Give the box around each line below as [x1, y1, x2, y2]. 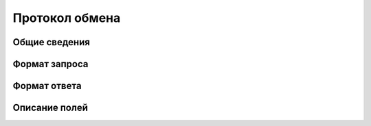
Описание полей [12, 102, 89, 114]
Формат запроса [12, 58, 89, 70]
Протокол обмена [12, 10, 121, 25]
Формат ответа [12, 80, 82, 92]
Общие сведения [12, 36, 91, 48]
